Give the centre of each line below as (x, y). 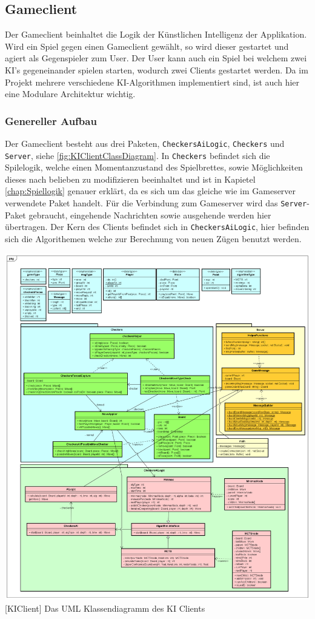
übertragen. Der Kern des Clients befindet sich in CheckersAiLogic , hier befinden (157, 227)
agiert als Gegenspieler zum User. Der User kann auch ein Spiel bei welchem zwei (156, 58)
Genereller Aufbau (51, 120)
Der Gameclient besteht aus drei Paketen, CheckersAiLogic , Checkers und (145, 143)
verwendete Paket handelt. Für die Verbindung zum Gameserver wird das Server (156, 203)
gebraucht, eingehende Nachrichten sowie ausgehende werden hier (150, 215)
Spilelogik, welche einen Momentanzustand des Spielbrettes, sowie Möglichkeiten (154, 167)
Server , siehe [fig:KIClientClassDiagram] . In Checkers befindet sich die (138, 155)
